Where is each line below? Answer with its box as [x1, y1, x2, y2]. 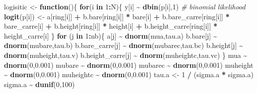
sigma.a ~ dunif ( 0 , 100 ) [4, 79, 75, 89]
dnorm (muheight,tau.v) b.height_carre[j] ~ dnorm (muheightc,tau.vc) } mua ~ [4, 49, 248, 60]
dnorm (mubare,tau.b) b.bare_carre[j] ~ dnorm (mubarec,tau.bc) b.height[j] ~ [4, 40, 243, 50]
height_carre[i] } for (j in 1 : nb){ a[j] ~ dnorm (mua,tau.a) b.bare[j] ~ [4, 30, 217, 41]
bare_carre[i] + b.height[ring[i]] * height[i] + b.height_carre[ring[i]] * [4, 21, 218, 31]
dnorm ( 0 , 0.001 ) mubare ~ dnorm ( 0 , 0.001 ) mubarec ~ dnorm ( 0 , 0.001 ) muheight [4, 59, 254, 70]
